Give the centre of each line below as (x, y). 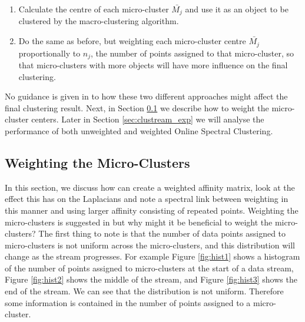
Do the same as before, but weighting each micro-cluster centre (132, 41)
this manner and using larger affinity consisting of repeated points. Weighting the (152, 210)
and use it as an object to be (237, 9)
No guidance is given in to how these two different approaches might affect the (146, 96)
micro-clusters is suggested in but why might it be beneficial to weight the (139, 222)
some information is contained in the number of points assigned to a (128, 302)
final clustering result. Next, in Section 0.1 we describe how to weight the (137, 107)
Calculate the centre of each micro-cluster (94, 9)
